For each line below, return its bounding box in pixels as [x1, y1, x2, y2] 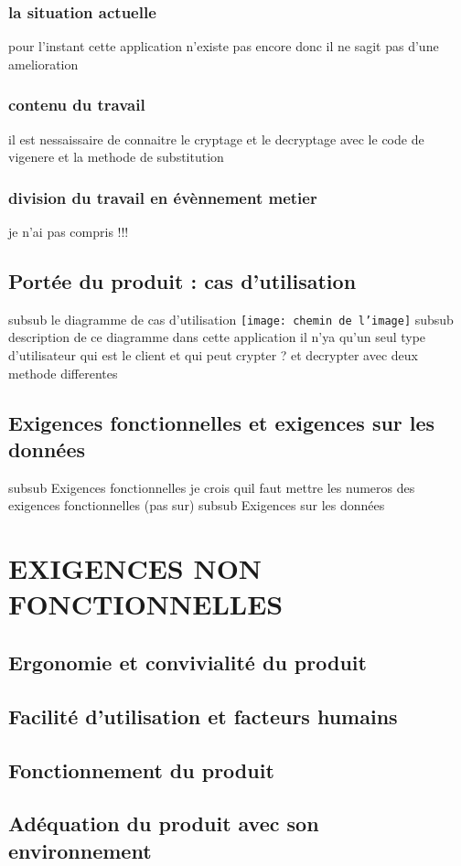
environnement [8, 836, 152, 864]
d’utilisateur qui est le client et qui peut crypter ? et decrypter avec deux [8, 346, 418, 365]
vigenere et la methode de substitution [8, 147, 224, 166]
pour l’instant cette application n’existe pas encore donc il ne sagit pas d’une [8, 37, 439, 56]
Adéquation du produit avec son [8, 809, 319, 838]
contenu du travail [8, 93, 145, 116]
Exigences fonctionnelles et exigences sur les [8, 408, 435, 436]
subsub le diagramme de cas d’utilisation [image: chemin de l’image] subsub [8, 309, 454, 328]
